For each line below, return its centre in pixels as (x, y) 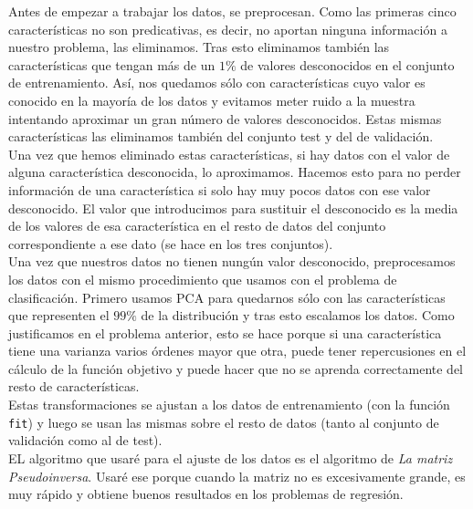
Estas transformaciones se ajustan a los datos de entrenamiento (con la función (229, 405)
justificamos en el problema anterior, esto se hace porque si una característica (225, 332)
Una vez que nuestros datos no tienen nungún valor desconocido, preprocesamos (232, 261)
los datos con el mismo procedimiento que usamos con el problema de (203, 279)
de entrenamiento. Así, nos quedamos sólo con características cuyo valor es (217, 83)
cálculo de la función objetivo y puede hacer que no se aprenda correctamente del (236, 368)
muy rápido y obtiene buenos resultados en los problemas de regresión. (206, 494)
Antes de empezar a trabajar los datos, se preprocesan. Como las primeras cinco (232, 11)
